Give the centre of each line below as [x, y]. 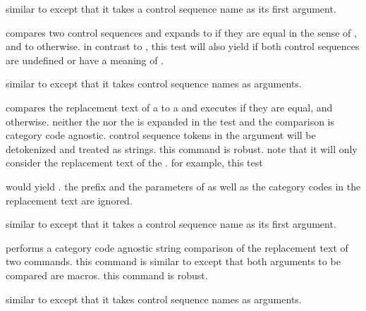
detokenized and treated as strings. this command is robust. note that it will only [182, 148]
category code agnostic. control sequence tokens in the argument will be [161, 135]
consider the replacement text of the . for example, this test [134, 163]
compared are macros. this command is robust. [107, 275]
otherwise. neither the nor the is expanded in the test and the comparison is [170, 121]
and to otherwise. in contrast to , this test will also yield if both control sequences [183, 46]
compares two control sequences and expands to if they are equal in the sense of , [181, 32]
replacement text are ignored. [69, 200]
